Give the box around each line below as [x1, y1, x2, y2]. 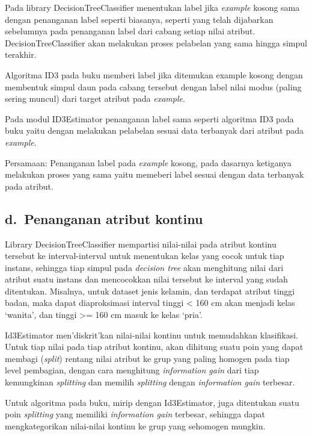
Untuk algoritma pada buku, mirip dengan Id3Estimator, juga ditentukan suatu [5, 396, 299, 408]
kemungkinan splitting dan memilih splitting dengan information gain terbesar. [5, 376, 295, 388]
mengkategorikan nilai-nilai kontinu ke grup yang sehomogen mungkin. [5, 419, 266, 432]
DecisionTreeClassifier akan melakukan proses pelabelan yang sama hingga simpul [5, 36, 307, 49]
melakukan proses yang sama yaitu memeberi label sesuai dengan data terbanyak [5, 168, 304, 181]
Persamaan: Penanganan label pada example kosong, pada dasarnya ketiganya [5, 156, 292, 169]
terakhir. [5, 48, 37, 61]
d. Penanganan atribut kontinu [5, 209, 203, 228]
